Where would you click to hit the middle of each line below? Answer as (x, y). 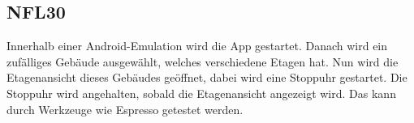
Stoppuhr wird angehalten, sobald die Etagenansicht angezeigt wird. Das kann (201, 93)
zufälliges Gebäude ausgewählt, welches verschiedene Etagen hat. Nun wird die (203, 61)
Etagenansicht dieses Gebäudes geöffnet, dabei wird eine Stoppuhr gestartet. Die (207, 77)
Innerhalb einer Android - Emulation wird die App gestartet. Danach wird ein (197, 46)
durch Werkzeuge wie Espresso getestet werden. (125, 109)
